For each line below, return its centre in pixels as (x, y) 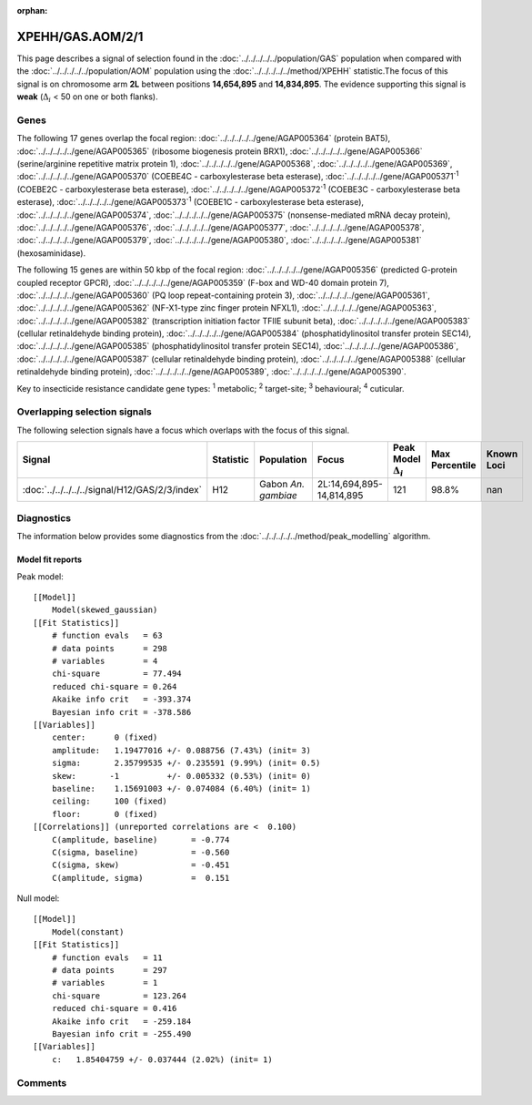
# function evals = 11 (107, 957)
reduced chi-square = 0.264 (114, 686)
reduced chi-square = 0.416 (114, 1008)
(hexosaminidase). (51, 253)
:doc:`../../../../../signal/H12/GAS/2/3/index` (112, 489)
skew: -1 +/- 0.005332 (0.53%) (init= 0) (181, 776)
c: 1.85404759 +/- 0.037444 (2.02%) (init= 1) (162, 1059)
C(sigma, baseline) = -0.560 (141, 852)
